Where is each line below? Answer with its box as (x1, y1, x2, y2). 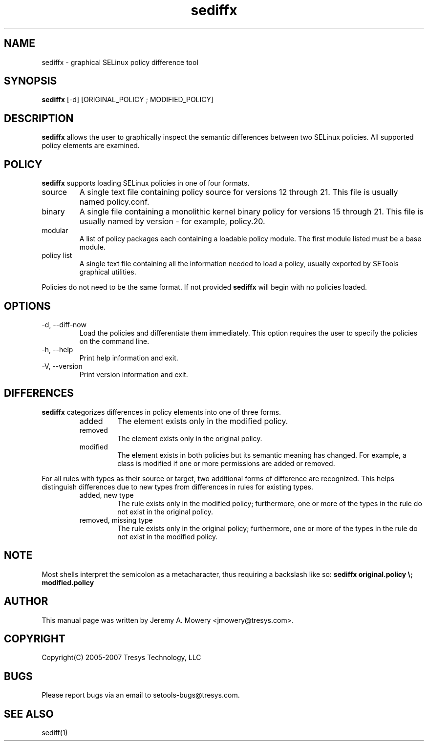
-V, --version (42, 362, 83, 370)
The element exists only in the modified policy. (117, 416, 288, 426)
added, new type (79, 490, 134, 499)
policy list (42, 251, 72, 260)
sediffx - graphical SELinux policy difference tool (42, 58, 198, 66)
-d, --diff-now (42, 320, 86, 329)
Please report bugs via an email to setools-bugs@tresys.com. (42, 691, 240, 700)
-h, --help (42, 345, 73, 354)
